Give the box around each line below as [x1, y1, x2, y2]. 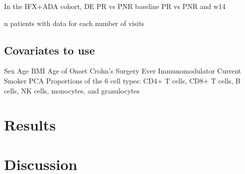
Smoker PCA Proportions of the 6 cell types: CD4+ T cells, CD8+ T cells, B [4, 75, 241, 85]
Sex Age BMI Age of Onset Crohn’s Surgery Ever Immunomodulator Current [4, 65, 242, 76]
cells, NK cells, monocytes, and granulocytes [4, 85, 140, 95]
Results [4, 114, 56, 135]
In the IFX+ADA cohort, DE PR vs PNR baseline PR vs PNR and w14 [4, 1, 226, 11]
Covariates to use [4, 42, 95, 57]
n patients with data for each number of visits [4, 17, 145, 28]
